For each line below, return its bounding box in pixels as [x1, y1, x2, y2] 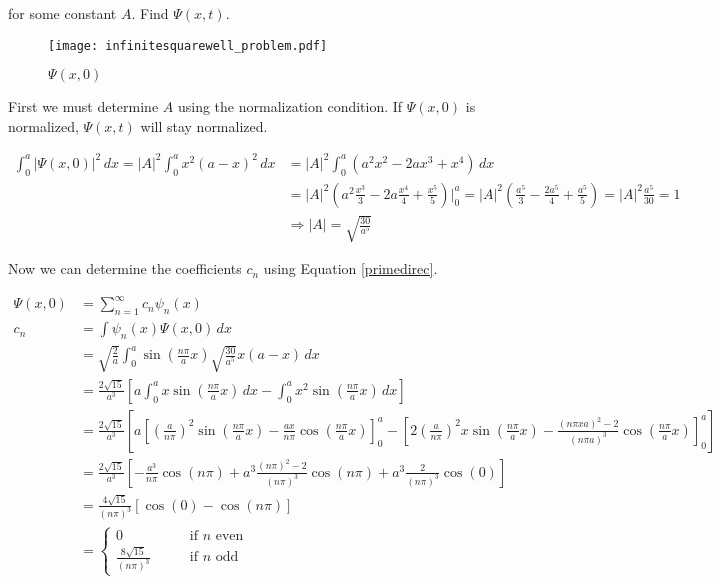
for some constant [8, 3, 117, 23]
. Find [131, 3, 169, 23]
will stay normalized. [140, 115, 268, 136]
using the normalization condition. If [177, 96, 403, 117]
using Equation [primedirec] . [263, 258, 438, 279]
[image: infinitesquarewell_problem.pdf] [48, 38, 328, 53]
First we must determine [8, 96, 159, 117]
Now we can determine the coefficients [8, 258, 242, 279]
